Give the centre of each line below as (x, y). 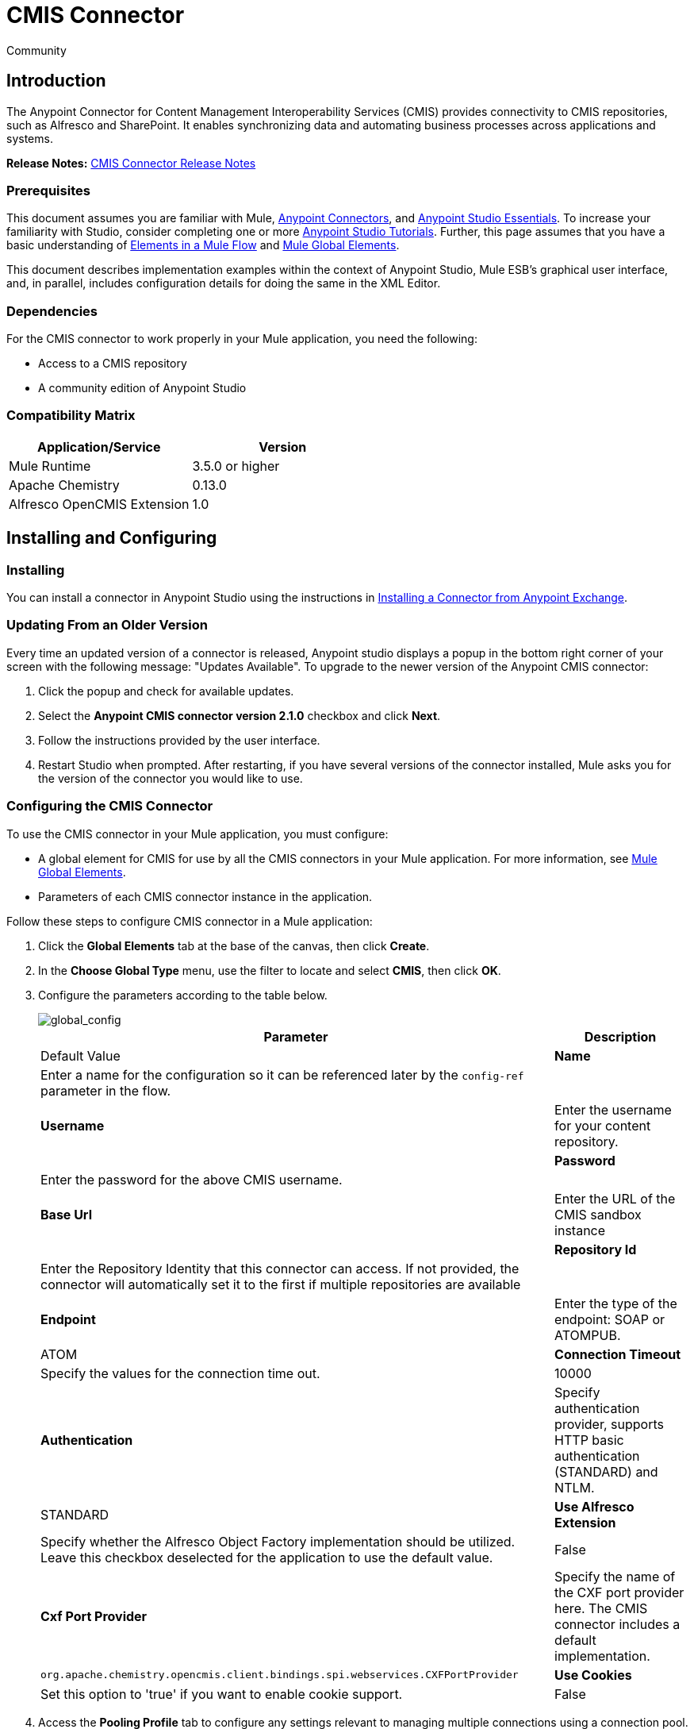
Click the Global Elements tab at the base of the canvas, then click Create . (234, 945)
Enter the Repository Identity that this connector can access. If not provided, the (280, 1268)
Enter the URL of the (615, 1198)
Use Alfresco (594, 1506)
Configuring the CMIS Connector (110, 806)
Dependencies (52, 311)
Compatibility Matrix (71, 416)
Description (620, 1036)
